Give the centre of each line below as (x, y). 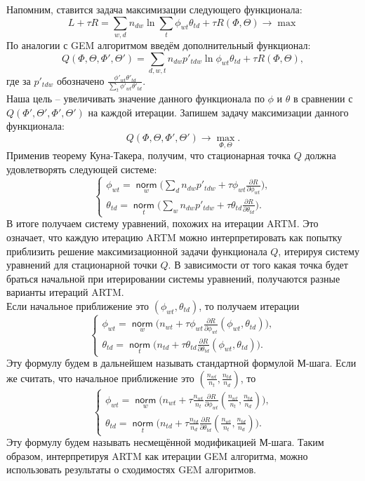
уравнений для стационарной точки (82, 265)
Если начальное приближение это (78, 305)
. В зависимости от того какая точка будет (258, 265)
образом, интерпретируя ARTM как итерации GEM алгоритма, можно (157, 455)
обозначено (80, 80)
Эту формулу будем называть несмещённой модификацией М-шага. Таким (165, 442)
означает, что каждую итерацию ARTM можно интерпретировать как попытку (174, 237)
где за (19, 80)
